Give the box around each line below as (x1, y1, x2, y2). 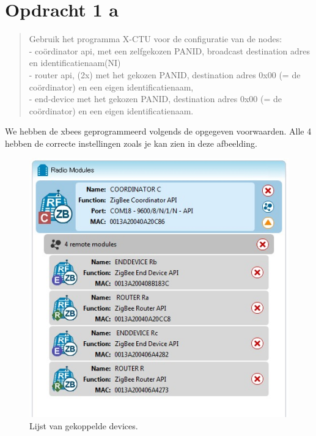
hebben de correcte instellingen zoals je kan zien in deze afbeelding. (5, 136, 257, 149)
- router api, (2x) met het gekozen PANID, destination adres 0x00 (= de (29, 68, 301, 81)
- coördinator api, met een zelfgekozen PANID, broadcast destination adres (29, 44, 310, 57)
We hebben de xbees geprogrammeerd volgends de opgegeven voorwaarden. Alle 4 (5, 125, 312, 138)
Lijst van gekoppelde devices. (29, 419, 138, 432)
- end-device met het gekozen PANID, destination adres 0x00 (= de (29, 92, 282, 105)
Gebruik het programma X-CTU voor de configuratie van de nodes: (29, 32, 282, 45)
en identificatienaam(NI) (29, 56, 121, 69)
